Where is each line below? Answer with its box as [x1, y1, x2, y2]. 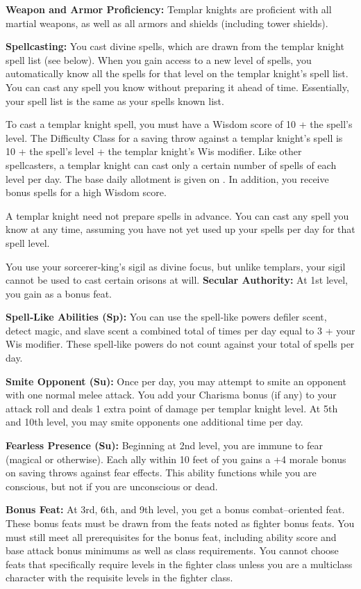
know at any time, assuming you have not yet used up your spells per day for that [6, 222, 355, 236]
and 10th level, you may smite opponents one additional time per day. [6, 414, 303, 429]
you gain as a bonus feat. [6, 286, 112, 300]
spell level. [6, 235, 50, 250]
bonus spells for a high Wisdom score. [6, 185, 167, 200]
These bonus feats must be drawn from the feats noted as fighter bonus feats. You [6, 516, 355, 530]
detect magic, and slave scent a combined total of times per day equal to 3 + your [6, 323, 355, 337]
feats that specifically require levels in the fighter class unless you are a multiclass [6, 556, 353, 571]
